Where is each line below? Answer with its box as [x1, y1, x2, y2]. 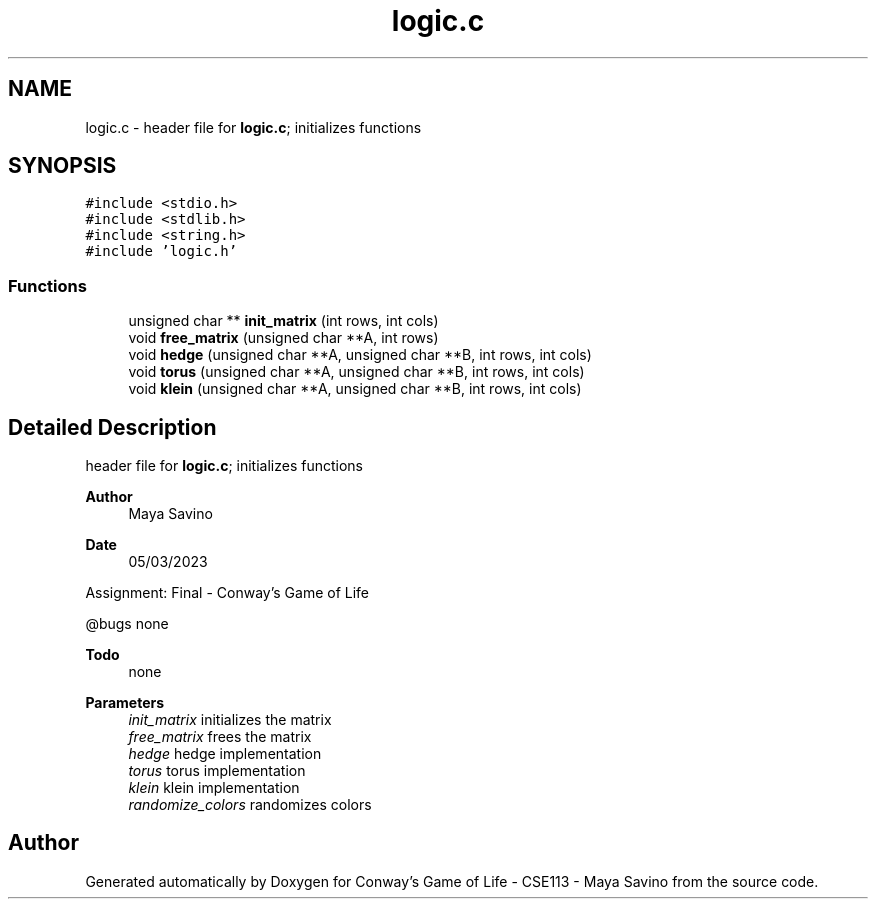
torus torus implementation [128, 762, 306, 780]
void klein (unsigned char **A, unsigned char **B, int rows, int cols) [128, 380, 582, 398]
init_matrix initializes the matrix [128, 711, 332, 729]
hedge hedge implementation [128, 745, 322, 763]
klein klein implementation [128, 779, 300, 797]
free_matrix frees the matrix [128, 728, 312, 746]
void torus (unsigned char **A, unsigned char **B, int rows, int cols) [128, 363, 585, 381]
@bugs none [85, 615, 169, 633]
